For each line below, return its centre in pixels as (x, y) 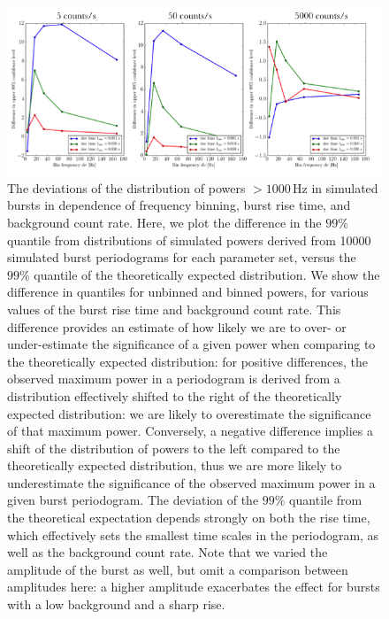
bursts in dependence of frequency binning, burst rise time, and (179, 205)
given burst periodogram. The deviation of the (133, 500)
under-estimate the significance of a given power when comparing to (191, 344)
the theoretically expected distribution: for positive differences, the (187, 361)
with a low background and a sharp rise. (116, 604)
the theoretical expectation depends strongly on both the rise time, (189, 518)
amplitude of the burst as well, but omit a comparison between (178, 569)
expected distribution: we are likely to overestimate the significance (189, 413)
